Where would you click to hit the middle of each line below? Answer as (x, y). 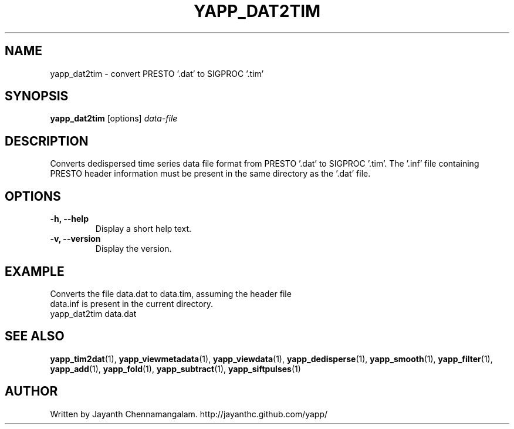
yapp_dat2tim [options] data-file (114, 119)
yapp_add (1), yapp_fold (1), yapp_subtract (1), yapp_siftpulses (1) (175, 369)
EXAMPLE (35, 271)
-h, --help (69, 219)
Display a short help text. (143, 229)
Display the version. (133, 249)
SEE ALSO (35, 336)
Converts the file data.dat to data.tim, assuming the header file (171, 293)
